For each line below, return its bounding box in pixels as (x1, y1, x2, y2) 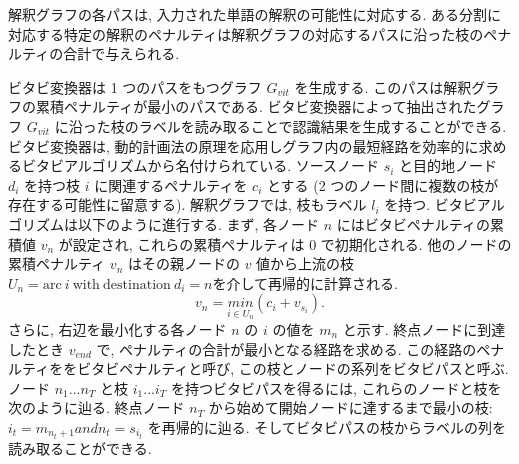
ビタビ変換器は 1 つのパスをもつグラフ (8, 76, 262, 97)
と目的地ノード (399, 155, 498, 176)
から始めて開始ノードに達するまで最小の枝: (208, 397, 493, 418)
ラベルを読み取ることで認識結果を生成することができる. (138, 115, 507, 136)
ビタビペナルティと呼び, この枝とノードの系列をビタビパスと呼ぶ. (77, 358, 509, 379)
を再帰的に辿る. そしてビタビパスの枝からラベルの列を (147, 416, 506, 437)
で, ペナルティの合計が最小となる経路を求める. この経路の (96, 338, 477, 359)
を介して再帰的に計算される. (212, 272, 398, 293)
